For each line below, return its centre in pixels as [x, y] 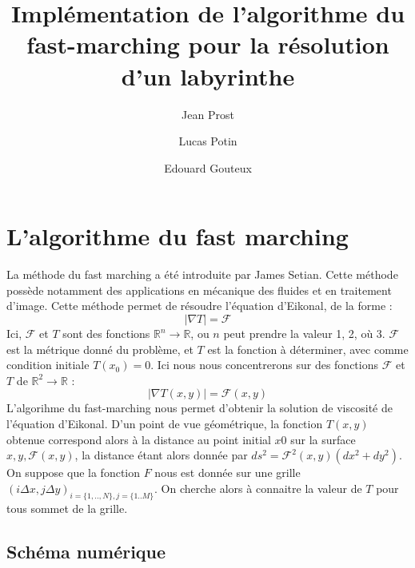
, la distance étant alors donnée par [161, 455]
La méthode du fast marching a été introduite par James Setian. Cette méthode [202, 274]
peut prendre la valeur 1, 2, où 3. [304, 333]
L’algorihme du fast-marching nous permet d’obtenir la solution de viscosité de [200, 408]
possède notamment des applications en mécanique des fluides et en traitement [199, 290]
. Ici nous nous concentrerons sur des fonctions [264, 365]
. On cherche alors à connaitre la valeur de [258, 488]
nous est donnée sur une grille [227, 473]
